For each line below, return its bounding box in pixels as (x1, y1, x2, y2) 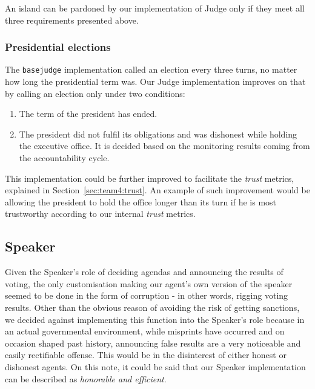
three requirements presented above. (5, 13, 139, 26)
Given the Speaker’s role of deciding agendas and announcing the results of (5, 265, 283, 278)
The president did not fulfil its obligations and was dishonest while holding (19, 127, 297, 140)
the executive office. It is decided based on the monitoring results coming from (19, 139, 310, 152)
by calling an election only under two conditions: (5, 87, 185, 99)
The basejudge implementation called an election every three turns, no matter (5, 63, 297, 76)
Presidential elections (5, 39, 111, 55)
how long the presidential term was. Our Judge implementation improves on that (5, 75, 306, 88)
